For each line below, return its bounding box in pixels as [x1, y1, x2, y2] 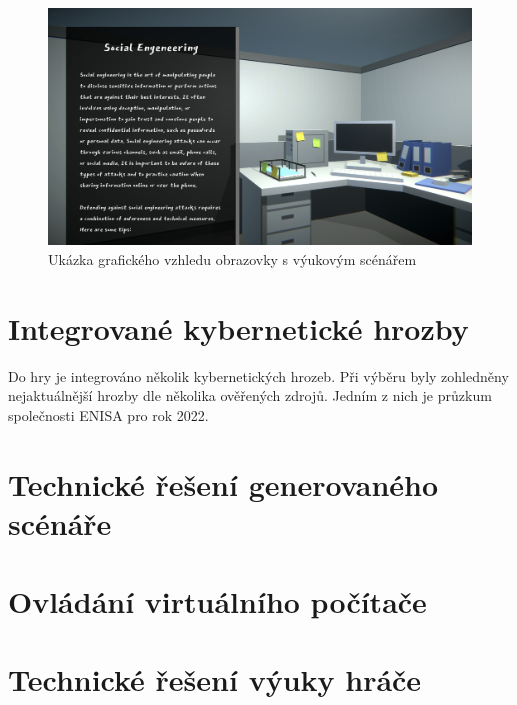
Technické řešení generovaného [8, 463, 439, 504]
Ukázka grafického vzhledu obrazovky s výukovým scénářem [48, 248, 417, 269]
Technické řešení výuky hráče [8, 659, 422, 700]
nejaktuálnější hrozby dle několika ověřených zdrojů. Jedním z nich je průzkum [8, 385, 492, 406]
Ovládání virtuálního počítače [8, 581, 427, 622]
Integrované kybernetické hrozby [8, 307, 469, 348]
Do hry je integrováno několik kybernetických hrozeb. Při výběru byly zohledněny [8, 365, 509, 386]
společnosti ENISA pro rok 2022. [8, 404, 209, 425]
